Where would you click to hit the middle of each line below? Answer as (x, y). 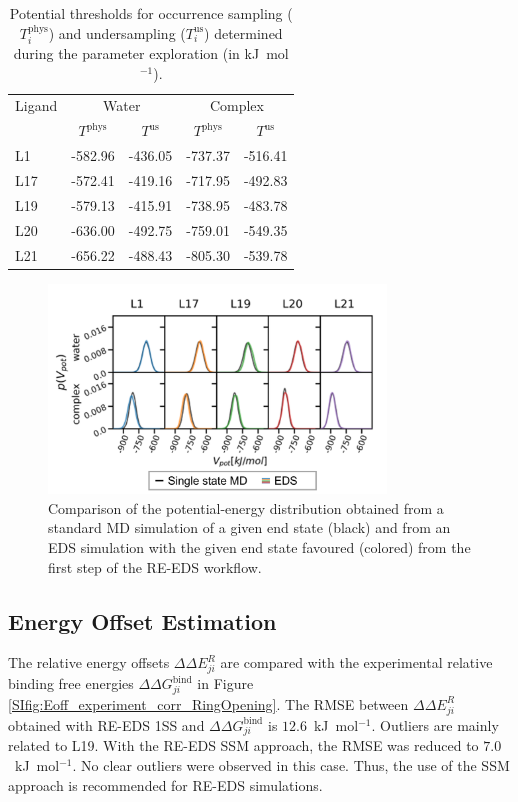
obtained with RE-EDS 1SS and (106, 724)
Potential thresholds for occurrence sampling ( (151, 13)
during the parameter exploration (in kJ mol (151, 53)
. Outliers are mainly (435, 724)
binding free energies (71, 683)
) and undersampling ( (117, 32)
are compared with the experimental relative (356, 662)
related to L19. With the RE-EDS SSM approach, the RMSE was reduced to (243, 745)
